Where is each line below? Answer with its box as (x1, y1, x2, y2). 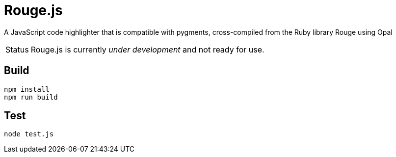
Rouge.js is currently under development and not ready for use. (30, 44, 264, 54)
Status (5, 44, 29, 54)
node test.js (4, 130, 54, 138)
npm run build (4, 93, 58, 101)
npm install (4, 85, 50, 93)
